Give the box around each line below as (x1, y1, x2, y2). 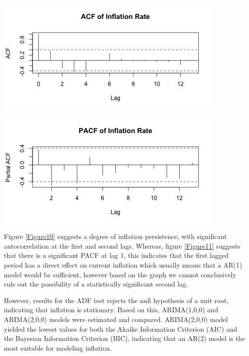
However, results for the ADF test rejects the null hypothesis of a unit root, (4, 295, 229, 305)
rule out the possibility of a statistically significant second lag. (4, 279, 188, 289)
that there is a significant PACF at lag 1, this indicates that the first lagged (4, 250, 229, 260)
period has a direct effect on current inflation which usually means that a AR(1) (4, 259, 242, 270)
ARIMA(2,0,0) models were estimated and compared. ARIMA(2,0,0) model (4, 314, 228, 324)
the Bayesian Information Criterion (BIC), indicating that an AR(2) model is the (4, 333, 245, 343)
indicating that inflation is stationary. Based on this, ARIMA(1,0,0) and (4, 305, 218, 315)
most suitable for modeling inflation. (4, 342, 112, 353)
